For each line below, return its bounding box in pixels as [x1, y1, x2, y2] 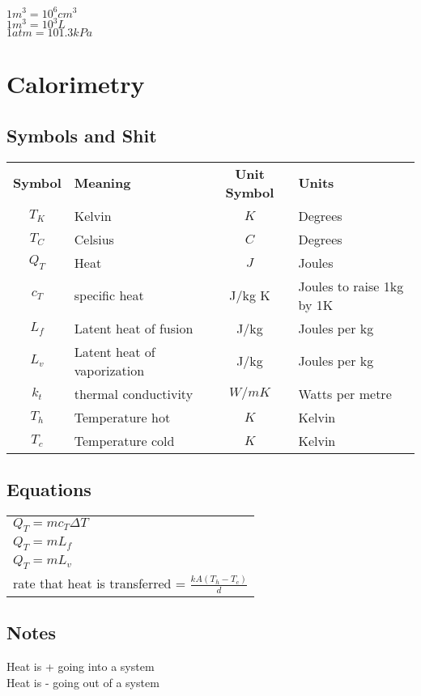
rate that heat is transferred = [13, 574, 186, 593]
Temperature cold [74, 431, 175, 450]
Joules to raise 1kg [298, 276, 404, 295]
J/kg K [229, 286, 270, 305]
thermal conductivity [74, 384, 193, 403]
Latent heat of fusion [74, 318, 193, 337]
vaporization [74, 360, 145, 380]
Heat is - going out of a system [6, 673, 159, 690]
